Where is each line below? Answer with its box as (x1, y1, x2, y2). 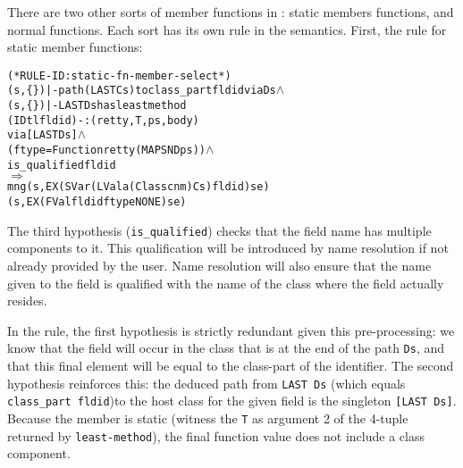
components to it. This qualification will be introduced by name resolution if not (7, 238, 449, 257)
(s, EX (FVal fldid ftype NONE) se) (7, 196, 187, 209)
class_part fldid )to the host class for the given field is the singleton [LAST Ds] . (7, 391, 457, 410)
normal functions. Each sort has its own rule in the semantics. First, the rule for (7, 20, 447, 38)
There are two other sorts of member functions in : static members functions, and (7, 3, 454, 21)
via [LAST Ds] (7, 129, 78, 142)
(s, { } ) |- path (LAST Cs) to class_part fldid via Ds (7, 84, 276, 97)
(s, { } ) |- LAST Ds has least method (7, 99, 187, 113)
